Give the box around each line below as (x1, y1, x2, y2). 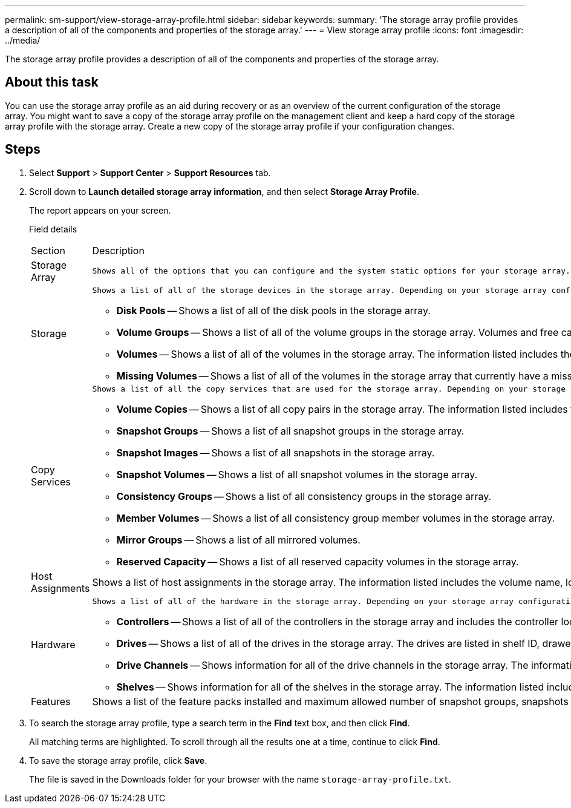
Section (31, 244, 65, 257)
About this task (5, 74, 99, 90)
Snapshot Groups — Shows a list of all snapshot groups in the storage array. (116, 424, 465, 437)
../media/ (5, 35, 41, 45)
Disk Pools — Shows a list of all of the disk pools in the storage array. (116, 304, 431, 317)
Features (31, 695, 71, 708)
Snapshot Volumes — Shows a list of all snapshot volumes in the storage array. (116, 468, 478, 481)
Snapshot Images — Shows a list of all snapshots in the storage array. (116, 446, 435, 459)
